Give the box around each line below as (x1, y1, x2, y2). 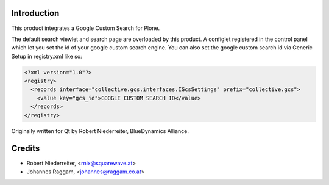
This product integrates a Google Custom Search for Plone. (11, 24, 160, 32)
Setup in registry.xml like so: (11, 53, 82, 60)
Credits (11, 143, 40, 154)
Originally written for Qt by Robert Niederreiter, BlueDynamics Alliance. (11, 127, 189, 134)
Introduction (11, 8, 60, 18)
